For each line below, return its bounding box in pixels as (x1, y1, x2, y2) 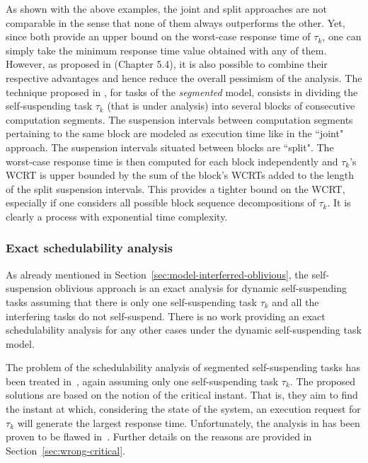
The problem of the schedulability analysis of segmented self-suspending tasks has (6, 360, 360, 375)
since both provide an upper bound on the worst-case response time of (6, 29, 311, 44)
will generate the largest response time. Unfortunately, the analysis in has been (17, 415, 360, 430)
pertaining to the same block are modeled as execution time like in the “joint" (6, 126, 344, 141)
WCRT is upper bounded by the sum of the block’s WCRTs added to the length (6, 168, 354, 182)
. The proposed (289, 373, 356, 388)
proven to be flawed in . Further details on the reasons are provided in (6, 429, 312, 444)
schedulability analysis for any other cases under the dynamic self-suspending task (6, 322, 362, 337)
